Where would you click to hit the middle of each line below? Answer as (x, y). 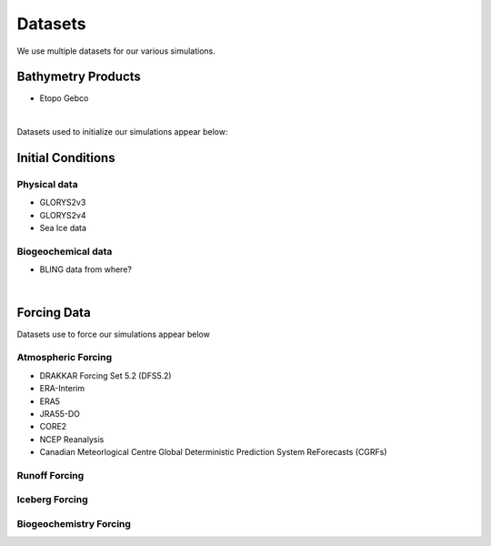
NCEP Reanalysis (72, 439)
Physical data (47, 185)
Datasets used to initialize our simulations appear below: (122, 132)
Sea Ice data (63, 228)
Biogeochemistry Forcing (74, 523)
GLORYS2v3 (63, 202)
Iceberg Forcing (52, 500)
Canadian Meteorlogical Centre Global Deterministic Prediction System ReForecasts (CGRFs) (213, 452)
